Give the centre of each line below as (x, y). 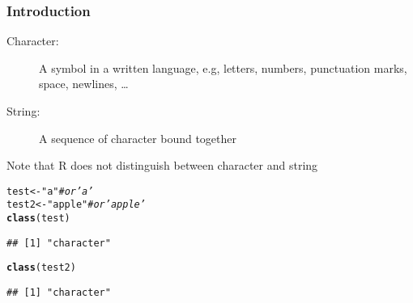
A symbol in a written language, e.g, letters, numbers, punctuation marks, (223, 67)
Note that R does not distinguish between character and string (162, 165)
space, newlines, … (84, 84)
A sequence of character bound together (138, 138)
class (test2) (41, 268)
